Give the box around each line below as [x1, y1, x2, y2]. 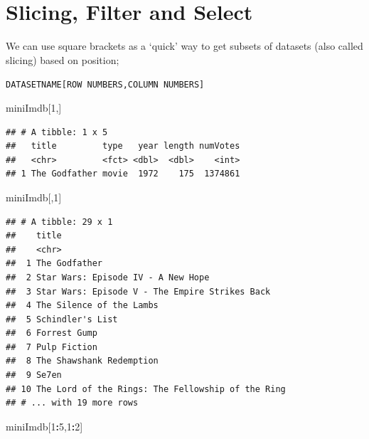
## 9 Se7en [6, 370, 62, 381]
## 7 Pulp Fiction [6, 342, 97, 352]
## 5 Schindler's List [6, 314, 118, 324]
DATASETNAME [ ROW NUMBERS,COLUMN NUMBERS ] [6, 80, 205, 90]
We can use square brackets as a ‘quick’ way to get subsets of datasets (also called [6, 38, 363, 53]
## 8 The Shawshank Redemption [6, 356, 159, 366]
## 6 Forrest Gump [6, 328, 97, 339]
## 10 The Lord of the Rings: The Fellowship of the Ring [6, 384, 286, 394]
